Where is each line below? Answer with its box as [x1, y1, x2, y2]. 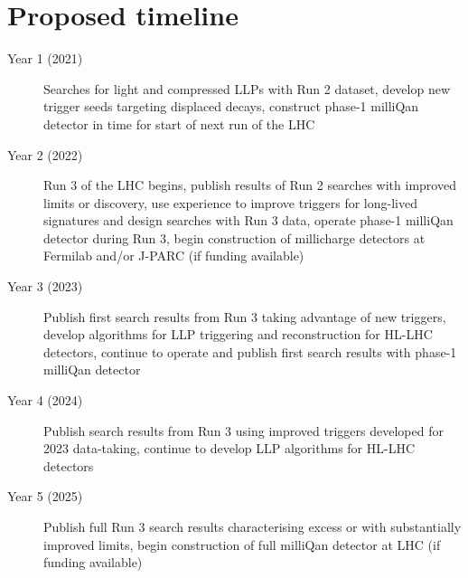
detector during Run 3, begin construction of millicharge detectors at [43, 228, 426, 247]
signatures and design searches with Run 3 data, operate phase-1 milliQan [43, 211, 454, 230]
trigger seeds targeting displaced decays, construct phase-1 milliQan [43, 97, 419, 116]
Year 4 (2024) [7, 391, 83, 410]
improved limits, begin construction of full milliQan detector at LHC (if [43, 535, 441, 554]
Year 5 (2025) [7, 487, 83, 506]
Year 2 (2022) [7, 145, 83, 164]
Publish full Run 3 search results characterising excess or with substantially [43, 517, 462, 535]
